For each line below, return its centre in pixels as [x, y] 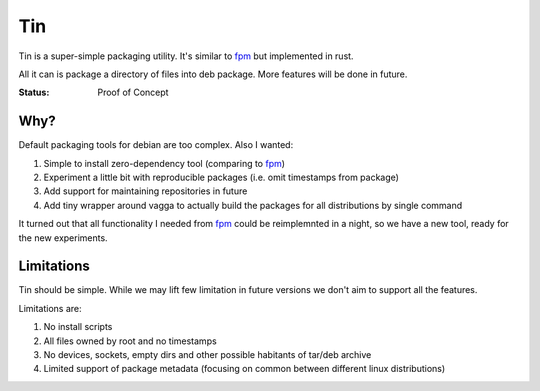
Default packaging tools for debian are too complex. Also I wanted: [156, 145]
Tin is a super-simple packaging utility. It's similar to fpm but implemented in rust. [186, 56]
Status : [34, 92]
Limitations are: [50, 308]
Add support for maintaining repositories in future [145, 191]
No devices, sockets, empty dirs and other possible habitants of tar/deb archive [207, 355]
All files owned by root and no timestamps [130, 341]
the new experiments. [63, 237]
